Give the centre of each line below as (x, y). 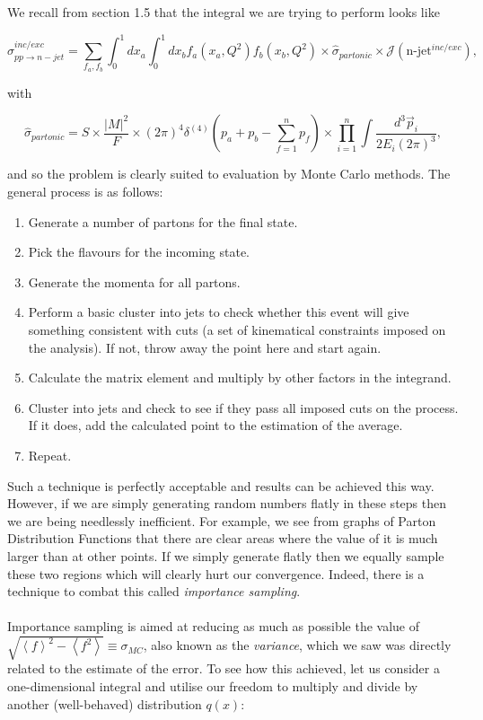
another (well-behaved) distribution (105, 703)
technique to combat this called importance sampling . (154, 591)
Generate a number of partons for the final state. (163, 221)
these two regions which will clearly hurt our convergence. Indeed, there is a (216, 573)
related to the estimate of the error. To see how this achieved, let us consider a (224, 668)
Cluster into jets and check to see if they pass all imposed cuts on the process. (243, 407)
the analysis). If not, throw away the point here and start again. (205, 347)
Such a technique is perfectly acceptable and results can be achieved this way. (221, 485)
